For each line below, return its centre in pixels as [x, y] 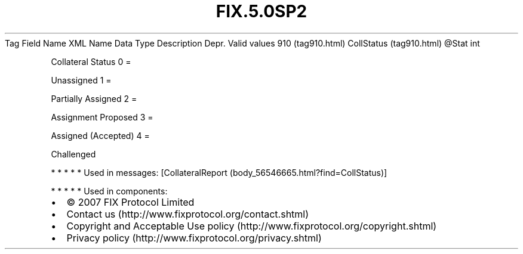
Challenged [73, 154]
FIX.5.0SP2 [261, 11]
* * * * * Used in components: [109, 191]
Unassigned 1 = [81, 80]
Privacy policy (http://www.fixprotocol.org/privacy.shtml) [194, 238]
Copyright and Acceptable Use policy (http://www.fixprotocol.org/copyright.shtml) [252, 226]
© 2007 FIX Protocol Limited [130, 202]
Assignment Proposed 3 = [102, 117]
